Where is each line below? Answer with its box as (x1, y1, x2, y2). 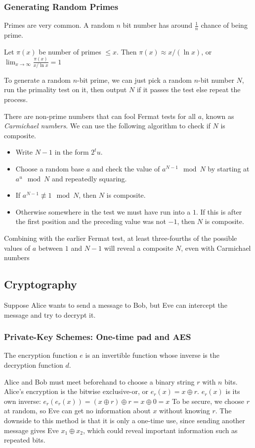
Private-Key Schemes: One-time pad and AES (4, 331, 191, 343)
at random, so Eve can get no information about (4, 405, 151, 416)
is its (225, 386, 240, 396)
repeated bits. (4, 435, 45, 445)
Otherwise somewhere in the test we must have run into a (15, 206, 191, 217)
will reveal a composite (104, 242, 173, 253)
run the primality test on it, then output (4, 84, 127, 95)
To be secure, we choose (172, 395, 245, 406)
